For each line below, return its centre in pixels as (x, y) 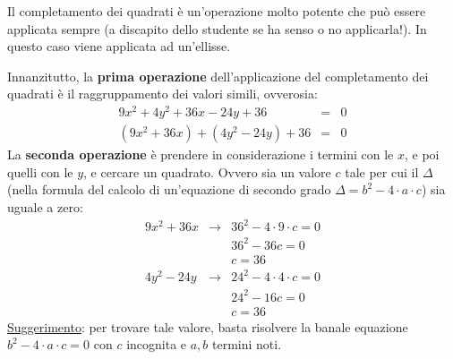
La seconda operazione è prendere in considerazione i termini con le (201, 154)
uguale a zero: (45, 206)
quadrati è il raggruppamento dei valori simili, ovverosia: (162, 94)
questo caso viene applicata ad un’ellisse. (119, 46)
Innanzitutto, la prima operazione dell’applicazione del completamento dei (218, 76)
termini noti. (247, 344)
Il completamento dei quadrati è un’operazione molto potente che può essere (217, 11)
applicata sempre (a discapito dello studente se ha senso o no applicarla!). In (217, 28)
